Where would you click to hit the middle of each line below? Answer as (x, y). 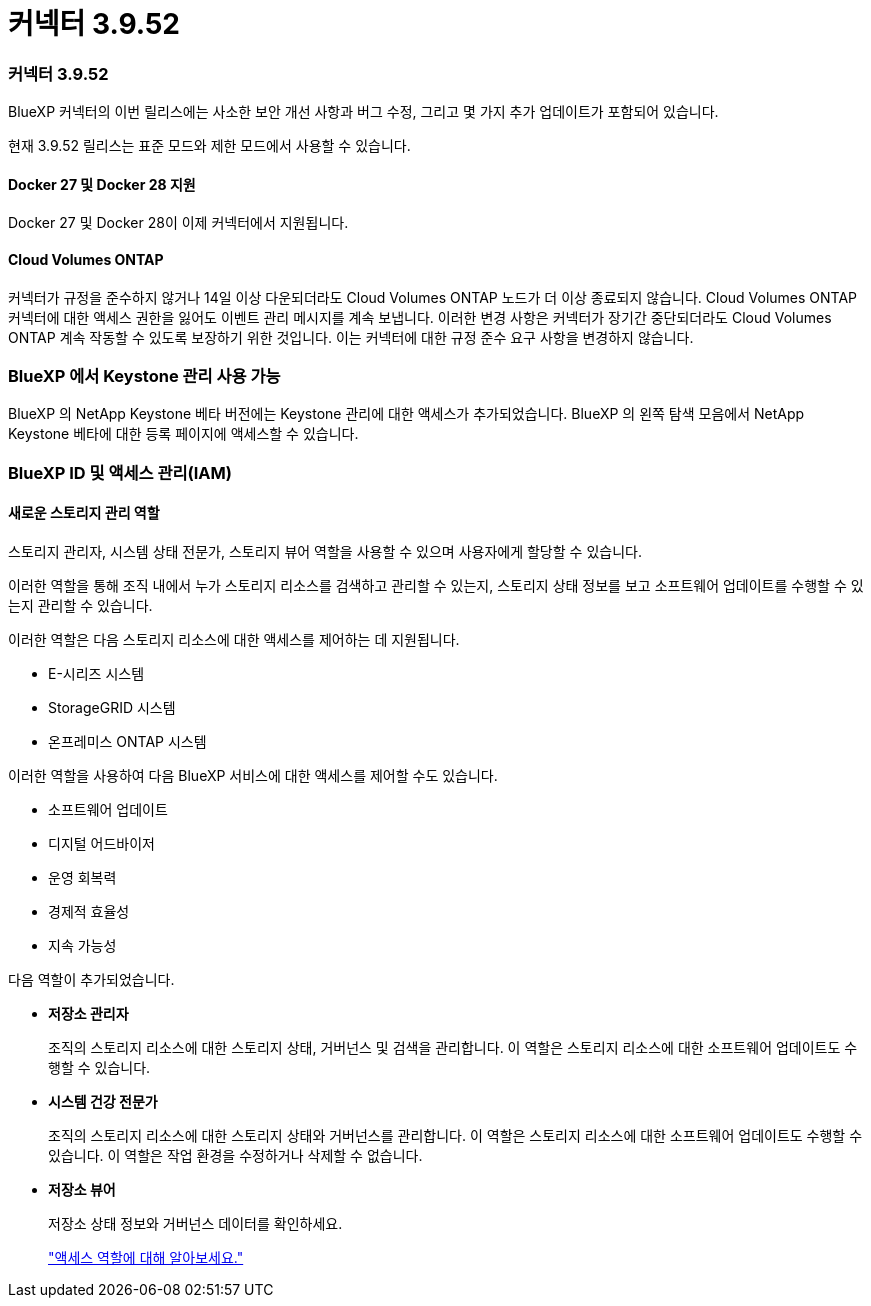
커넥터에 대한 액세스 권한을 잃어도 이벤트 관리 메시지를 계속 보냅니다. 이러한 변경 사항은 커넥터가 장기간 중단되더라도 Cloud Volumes (420, 317)
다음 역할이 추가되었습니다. (91, 979)
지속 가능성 (82, 945)
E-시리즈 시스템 (96, 673)
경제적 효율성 (89, 911)
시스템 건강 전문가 (103, 1101)
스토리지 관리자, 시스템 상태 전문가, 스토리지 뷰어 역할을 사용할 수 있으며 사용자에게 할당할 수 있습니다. (325, 551)
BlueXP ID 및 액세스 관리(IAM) (120, 472)
